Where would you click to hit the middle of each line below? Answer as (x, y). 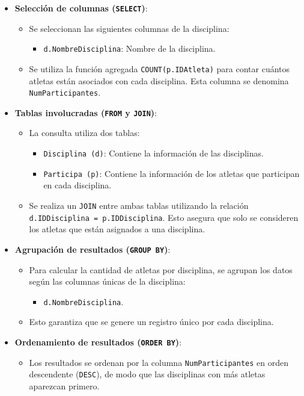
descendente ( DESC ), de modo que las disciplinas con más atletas (147, 374)
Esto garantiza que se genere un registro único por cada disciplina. (151, 322)
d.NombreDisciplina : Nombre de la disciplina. (129, 48)
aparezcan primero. (64, 385)
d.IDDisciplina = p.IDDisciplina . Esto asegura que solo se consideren (164, 217)
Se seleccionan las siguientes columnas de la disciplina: (129, 28)
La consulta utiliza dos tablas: (84, 133)
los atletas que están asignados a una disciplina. (117, 229)
